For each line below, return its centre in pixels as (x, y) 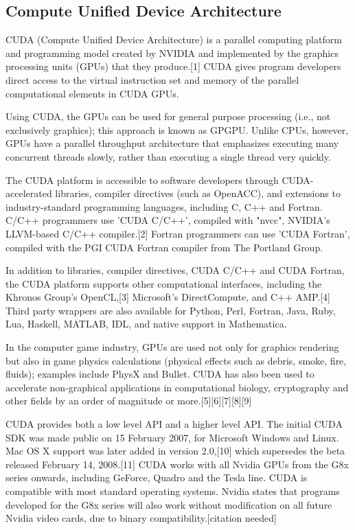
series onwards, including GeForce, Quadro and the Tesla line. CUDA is (157, 477)
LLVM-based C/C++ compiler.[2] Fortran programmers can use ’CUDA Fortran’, (178, 233)
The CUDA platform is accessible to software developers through (142, 180)
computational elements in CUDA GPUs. (92, 93)
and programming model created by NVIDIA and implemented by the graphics (172, 53)
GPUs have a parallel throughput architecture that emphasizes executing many (172, 143)
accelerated (29, 193)
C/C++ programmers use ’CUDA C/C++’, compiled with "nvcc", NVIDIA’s (168, 220)
